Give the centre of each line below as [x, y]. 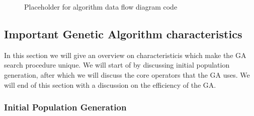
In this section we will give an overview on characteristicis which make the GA [125, 55]
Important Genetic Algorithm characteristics [123, 34]
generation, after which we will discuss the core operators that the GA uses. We [127, 74]
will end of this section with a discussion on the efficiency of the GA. [110, 84]
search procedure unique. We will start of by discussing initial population [117, 65]
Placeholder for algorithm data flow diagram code [101, 7]
